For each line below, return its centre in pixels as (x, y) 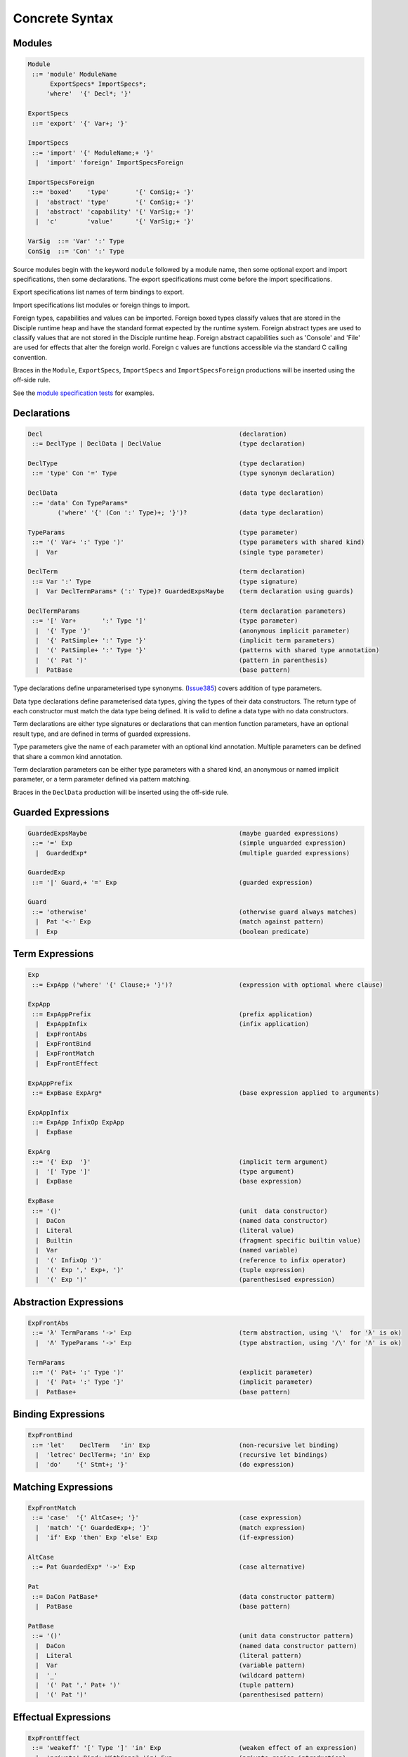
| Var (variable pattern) (170, 1665)
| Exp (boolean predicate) (172, 932)
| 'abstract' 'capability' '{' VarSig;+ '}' (115, 212)
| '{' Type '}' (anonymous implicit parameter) (193, 630)
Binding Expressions (59, 1414)
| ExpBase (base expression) (169, 1181)
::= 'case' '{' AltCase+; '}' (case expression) (167, 1518)
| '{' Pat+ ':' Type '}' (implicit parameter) (174, 1382)
